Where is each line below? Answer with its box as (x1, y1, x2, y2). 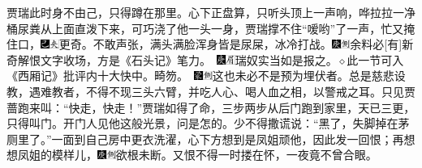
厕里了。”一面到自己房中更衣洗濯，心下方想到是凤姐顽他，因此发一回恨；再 (6, 130, 404, 147)
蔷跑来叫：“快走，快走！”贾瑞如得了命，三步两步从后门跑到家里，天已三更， (6, 99, 416, 115)
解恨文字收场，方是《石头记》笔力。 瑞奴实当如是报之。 (17, 51, 338, 68)
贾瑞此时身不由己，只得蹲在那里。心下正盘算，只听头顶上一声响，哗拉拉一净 (6, 4, 416, 20)
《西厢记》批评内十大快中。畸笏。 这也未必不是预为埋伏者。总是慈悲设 (6, 67, 406, 84)
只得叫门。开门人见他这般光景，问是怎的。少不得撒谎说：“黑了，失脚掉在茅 (6, 115, 410, 132)
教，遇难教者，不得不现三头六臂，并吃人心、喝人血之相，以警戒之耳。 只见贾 (6, 82, 416, 99)
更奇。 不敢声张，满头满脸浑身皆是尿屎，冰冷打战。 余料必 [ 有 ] (58, 36, 403, 52)
